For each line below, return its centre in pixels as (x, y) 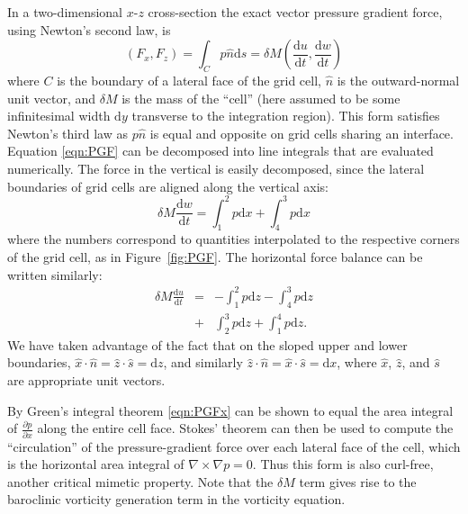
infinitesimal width (59, 116)
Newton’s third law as (67, 133)
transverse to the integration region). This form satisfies (286, 116)
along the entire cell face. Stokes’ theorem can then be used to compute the (245, 428)
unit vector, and (52, 98)
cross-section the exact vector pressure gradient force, (295, 12)
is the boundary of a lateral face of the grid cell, (189, 80)
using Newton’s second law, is (89, 29)
